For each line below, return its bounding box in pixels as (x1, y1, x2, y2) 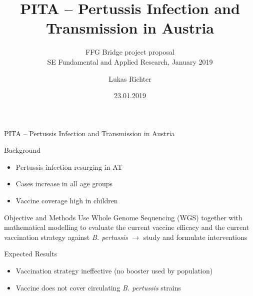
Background (4, 145, 40, 155)
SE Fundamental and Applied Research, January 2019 (47, 56, 213, 67)
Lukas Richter (108, 73, 151, 84)
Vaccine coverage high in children (15, 195, 118, 206)
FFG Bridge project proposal (85, 47, 174, 57)
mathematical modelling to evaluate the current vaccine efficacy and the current (4, 222, 249, 232)
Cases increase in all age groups (15, 178, 113, 189)
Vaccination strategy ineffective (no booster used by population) (15, 265, 213, 276)
